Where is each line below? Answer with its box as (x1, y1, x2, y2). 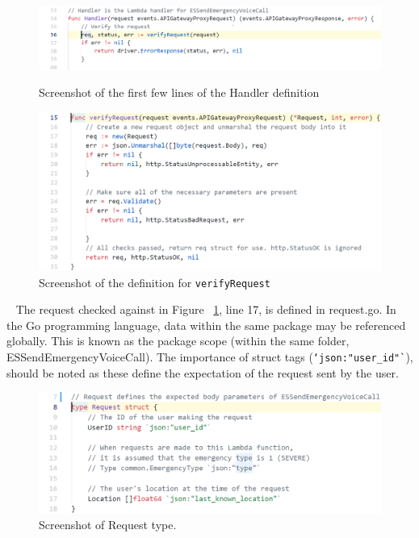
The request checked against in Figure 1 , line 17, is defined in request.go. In (15, 301, 396, 318)
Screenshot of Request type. (39, 516, 177, 533)
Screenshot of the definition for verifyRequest (39, 273, 270, 290)
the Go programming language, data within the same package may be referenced (6, 316, 406, 333)
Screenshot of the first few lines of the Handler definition (39, 84, 320, 101)
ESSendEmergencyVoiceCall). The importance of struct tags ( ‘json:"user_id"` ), (6, 348, 413, 365)
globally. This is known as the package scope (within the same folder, (6, 332, 350, 349)
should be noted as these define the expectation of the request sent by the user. (6, 364, 399, 381)
